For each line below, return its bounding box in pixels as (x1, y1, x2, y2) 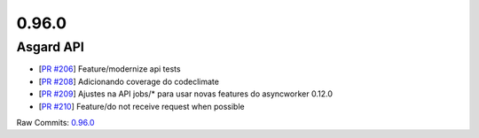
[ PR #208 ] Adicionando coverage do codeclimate (38, 76, 219, 87)
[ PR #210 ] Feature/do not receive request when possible (38, 101, 245, 111)
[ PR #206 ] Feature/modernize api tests (38, 64, 181, 74)
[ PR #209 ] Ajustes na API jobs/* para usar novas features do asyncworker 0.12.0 (38, 88, 333, 99)
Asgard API (16, 39, 84, 55)
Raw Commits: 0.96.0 (16, 117, 95, 127)
